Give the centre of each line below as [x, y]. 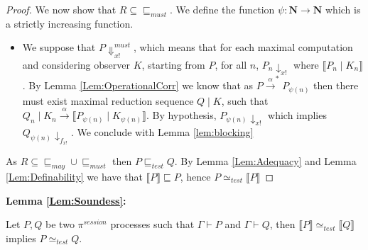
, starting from [173, 64]
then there [336, 85]
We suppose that [59, 47]
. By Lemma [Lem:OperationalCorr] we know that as [138, 85]
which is [343, 9]
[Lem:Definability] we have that [74, 176]
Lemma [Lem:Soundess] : [66, 200]
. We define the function [222, 9]
